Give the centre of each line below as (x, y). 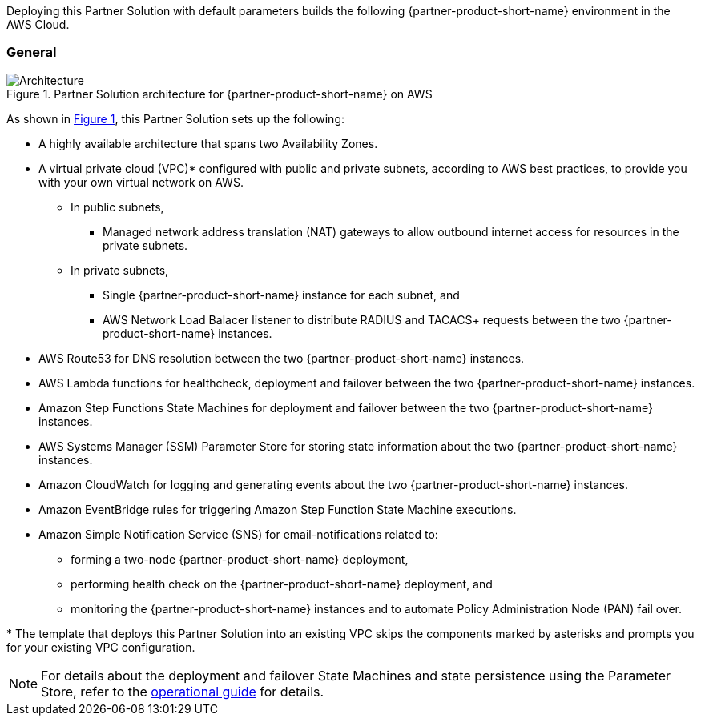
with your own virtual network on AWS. (141, 182)
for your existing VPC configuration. (101, 647)
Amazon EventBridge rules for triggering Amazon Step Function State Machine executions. (278, 509)
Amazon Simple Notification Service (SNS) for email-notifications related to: (238, 534)
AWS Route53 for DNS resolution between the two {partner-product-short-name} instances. (282, 358)
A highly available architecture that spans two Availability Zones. (208, 143)
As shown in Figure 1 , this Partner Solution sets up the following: (175, 118)
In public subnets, (117, 207)
